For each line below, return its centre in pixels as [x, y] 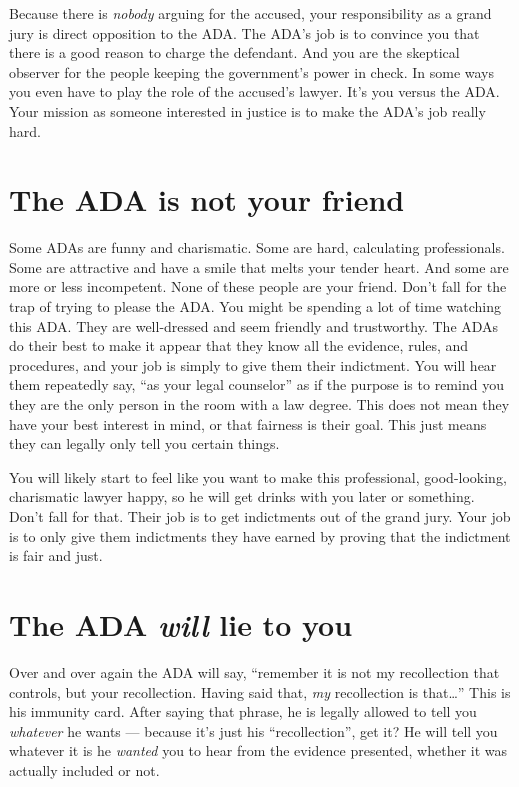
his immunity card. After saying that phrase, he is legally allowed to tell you [243, 711]
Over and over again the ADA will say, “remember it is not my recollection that [254, 671]
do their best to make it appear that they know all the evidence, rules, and [239, 345]
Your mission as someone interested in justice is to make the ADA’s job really [247, 110]
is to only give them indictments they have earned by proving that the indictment [260, 535]
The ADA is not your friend [207, 199]
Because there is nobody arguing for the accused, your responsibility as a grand [250, 13]
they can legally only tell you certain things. [144, 443]
